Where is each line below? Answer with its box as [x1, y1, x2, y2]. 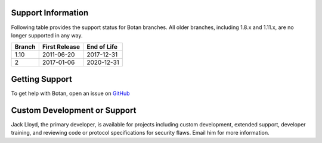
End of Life [86, 43, 118, 51]
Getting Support [11, 74, 73, 84]
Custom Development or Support [11, 105, 137, 115]
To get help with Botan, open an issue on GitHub [11, 90, 131, 97]
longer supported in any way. [11, 31, 83, 39]
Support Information [11, 8, 89, 18]
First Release [42, 43, 80, 51]
